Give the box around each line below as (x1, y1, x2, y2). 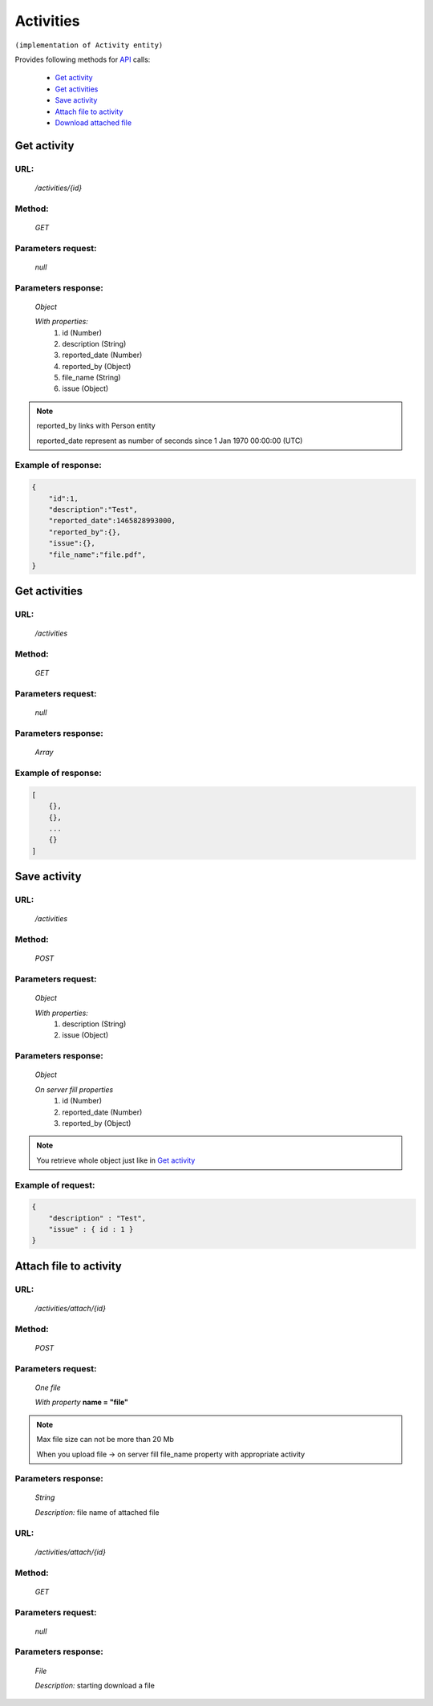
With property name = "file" (34, 1397, 128, 1407)
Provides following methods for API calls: (14, 55, 151, 64)
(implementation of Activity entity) (14, 40, 164, 50)
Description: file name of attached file (34, 1507, 160, 1517)
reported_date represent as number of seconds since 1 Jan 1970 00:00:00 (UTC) (36, 436, 303, 445)
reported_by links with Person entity (36, 421, 156, 431)
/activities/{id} (34, 183, 83, 193)
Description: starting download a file (34, 1681, 156, 1691)
